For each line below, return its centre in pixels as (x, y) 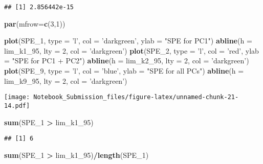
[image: (17, 97)
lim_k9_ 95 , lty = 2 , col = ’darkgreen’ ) (66, 80)
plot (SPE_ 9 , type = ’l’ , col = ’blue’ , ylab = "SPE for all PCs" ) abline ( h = (124, 71)
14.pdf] (17, 106)
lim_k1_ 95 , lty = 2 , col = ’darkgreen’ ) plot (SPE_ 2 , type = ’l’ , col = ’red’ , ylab (131, 50)
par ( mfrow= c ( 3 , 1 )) (35, 23)
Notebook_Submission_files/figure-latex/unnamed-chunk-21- (136, 97)
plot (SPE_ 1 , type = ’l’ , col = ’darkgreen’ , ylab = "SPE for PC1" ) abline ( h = (128, 41)
